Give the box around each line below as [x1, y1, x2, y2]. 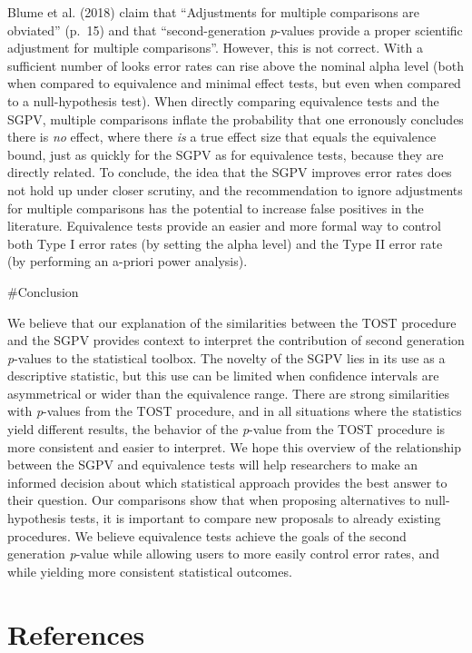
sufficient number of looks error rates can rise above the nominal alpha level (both [7, 55, 464, 74]
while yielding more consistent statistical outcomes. [7, 561, 292, 580]
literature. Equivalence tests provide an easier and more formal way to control [7, 216, 441, 235]
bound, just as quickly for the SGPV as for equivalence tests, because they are [7, 144, 444, 163]
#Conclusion [7, 282, 79, 301]
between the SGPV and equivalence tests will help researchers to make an [7, 455, 418, 474]
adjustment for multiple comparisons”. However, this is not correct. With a [7, 38, 423, 57]
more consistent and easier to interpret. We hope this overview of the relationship [7, 437, 461, 456]
